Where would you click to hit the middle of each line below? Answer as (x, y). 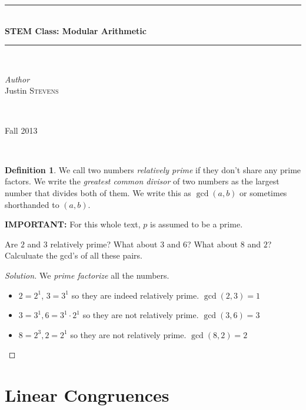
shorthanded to (32, 204)
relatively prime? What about (104, 244)
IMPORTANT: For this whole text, (73, 224)
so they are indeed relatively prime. (135, 295)
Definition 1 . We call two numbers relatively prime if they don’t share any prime (153, 169)
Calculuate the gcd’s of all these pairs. (74, 255)
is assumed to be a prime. (197, 224)
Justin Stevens (32, 90)
